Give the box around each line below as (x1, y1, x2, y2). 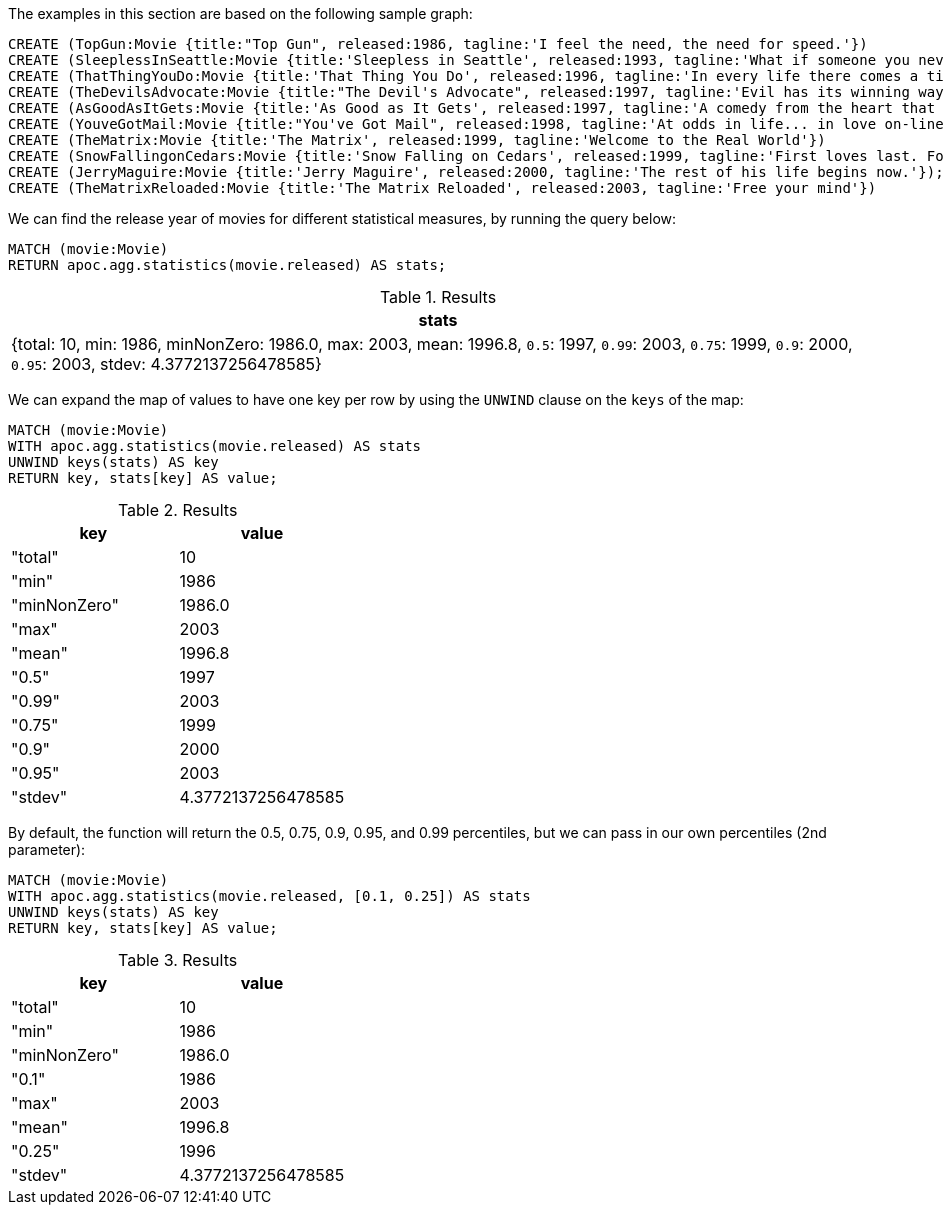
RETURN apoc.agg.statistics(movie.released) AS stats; (8, 257, 447, 273)
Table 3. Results (118, 950, 238, 970)
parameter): (8, 841, 86, 858)
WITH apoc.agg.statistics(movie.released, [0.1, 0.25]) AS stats (8, 888, 531, 904)
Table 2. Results (117, 500, 238, 520)
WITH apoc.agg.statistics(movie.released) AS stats (8, 438, 422, 454)
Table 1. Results (379, 287, 497, 307)
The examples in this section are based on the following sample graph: (8, 5, 473, 22)
